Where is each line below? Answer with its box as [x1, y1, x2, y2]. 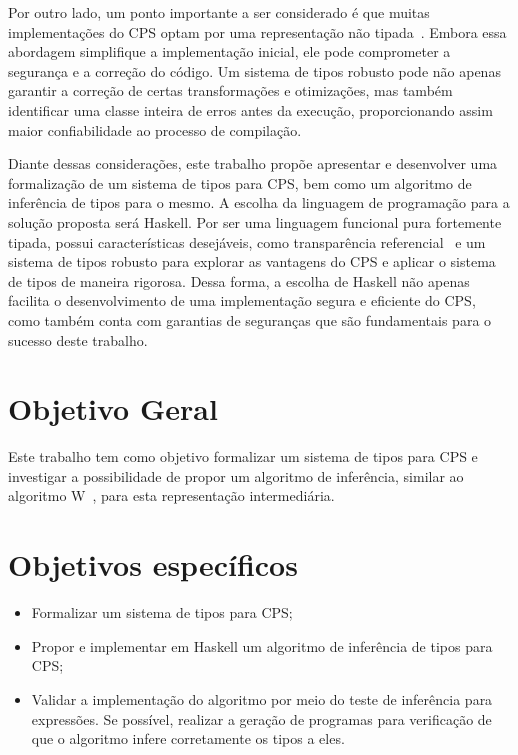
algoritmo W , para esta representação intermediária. [8, 485, 335, 506]
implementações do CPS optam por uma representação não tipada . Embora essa [8, 21, 507, 42]
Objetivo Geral [8, 388, 218, 429]
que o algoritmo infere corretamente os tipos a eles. [31, 728, 345, 749]
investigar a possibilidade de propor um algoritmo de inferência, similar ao [8, 465, 464, 486]
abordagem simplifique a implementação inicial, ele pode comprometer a [8, 41, 451, 62]
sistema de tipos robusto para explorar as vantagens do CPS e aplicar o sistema [8, 251, 496, 272]
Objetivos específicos [8, 544, 298, 585]
